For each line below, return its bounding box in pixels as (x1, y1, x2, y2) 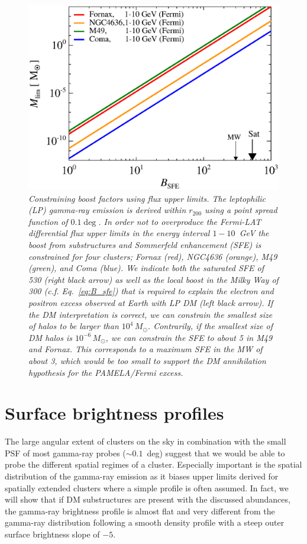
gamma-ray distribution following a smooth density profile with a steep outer (5, 516, 285, 529)
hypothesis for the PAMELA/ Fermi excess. (28, 366, 183, 378)
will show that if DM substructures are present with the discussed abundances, (5, 493, 290, 506)
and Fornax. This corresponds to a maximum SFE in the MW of (28, 343, 263, 355)
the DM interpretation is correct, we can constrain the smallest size (28, 308, 273, 320)
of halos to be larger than (28, 320, 119, 332)
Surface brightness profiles (5, 401, 224, 425)
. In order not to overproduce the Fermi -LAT (98, 215, 261, 227)
